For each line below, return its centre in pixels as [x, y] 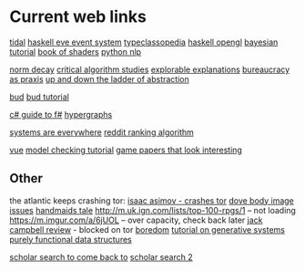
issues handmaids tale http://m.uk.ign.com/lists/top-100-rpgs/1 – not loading [152, 210]
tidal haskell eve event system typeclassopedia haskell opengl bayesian [144, 42]
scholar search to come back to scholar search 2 [101, 256]
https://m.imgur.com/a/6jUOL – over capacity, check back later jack [136, 220]
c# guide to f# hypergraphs [61, 114]
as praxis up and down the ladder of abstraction [99, 78]
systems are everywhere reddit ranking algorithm [102, 132]
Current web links [78, 17]
